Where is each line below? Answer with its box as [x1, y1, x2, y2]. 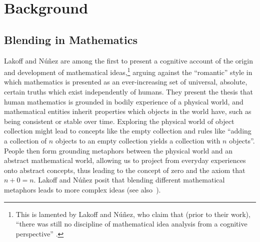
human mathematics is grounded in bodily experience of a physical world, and [4, 96, 243, 106]
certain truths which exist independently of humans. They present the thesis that [4, 86, 253, 97]
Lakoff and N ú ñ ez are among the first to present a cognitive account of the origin [4, 55, 253, 65]
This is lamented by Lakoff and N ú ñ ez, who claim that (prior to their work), [15, 208, 250, 219]
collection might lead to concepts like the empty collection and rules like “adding [4, 125, 251, 136]
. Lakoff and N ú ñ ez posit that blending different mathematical [33, 174, 225, 185]
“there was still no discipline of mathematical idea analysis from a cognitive [15, 218, 247, 229]
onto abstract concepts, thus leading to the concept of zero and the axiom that [4, 164, 245, 175]
